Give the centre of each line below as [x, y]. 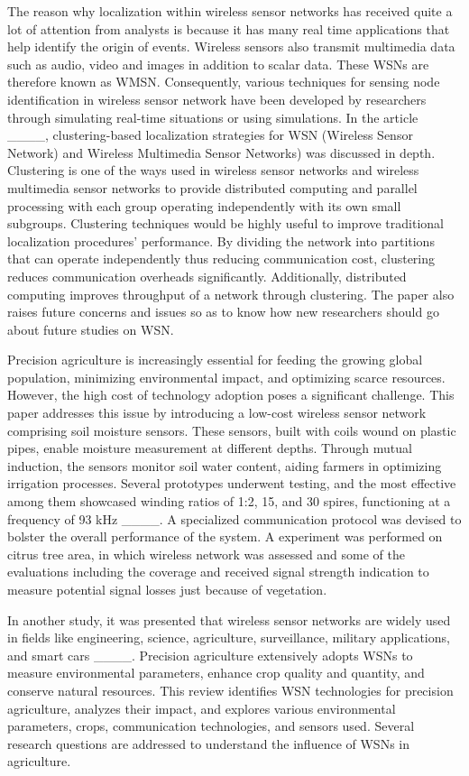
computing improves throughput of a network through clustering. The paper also [231, 294]
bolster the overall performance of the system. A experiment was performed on [225, 536]
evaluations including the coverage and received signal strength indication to [218, 572]
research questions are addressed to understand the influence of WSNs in [209, 743]
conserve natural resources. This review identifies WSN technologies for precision [230, 690]
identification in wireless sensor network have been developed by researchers [217, 99]
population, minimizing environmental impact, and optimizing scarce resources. [226, 377]
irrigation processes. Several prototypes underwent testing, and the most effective [232, 483]
